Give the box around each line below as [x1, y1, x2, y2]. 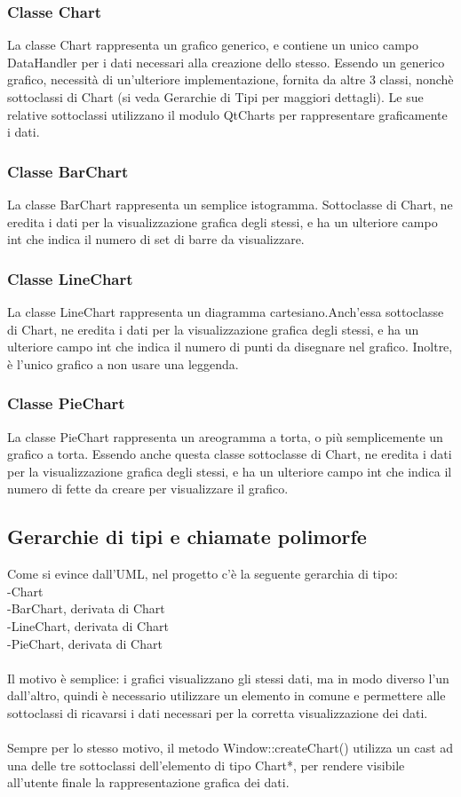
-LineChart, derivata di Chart [7, 616, 169, 635]
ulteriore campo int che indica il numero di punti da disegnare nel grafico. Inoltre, [7, 337, 453, 356]
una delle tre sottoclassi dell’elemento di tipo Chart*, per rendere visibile [7, 755, 405, 774]
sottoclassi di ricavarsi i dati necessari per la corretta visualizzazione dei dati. [7, 703, 428, 722]
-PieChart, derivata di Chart [7, 634, 163, 652]
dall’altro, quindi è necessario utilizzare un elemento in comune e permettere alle [7, 686, 446, 705]
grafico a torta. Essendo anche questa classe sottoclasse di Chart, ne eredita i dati [7, 445, 452, 463]
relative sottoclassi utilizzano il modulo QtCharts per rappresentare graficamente [7, 105, 448, 123]
